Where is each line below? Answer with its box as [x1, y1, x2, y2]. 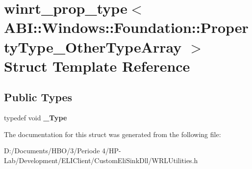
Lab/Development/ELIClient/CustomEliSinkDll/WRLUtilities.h [4, 155, 198, 165]
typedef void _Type [4, 113, 67, 123]
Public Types [4, 89, 73, 105]
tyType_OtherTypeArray [4, 36, 182, 56]
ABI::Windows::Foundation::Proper [4, 17, 249, 37]
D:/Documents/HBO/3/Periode [4, 145, 100, 156]
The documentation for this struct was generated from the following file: [4, 129, 221, 139]
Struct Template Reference [4, 56, 190, 76]
